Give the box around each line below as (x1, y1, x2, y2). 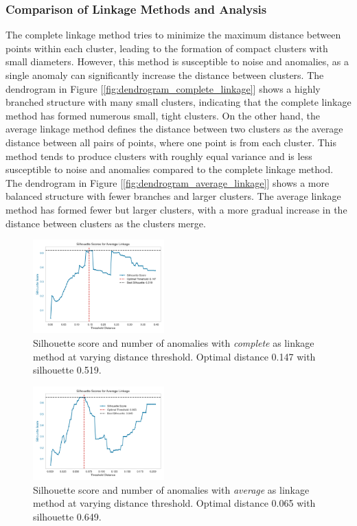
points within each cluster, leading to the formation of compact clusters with (5, 41, 328, 55)
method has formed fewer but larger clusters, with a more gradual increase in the (5, 202, 347, 216)
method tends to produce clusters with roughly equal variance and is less (5, 148, 312, 163)
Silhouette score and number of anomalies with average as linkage (33, 482, 310, 496)
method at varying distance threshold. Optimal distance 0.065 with (33, 496, 316, 510)
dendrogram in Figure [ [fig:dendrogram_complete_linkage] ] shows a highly (5, 81, 321, 95)
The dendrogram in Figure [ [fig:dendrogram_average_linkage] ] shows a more (5, 175, 330, 190)
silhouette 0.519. (33, 363, 102, 377)
